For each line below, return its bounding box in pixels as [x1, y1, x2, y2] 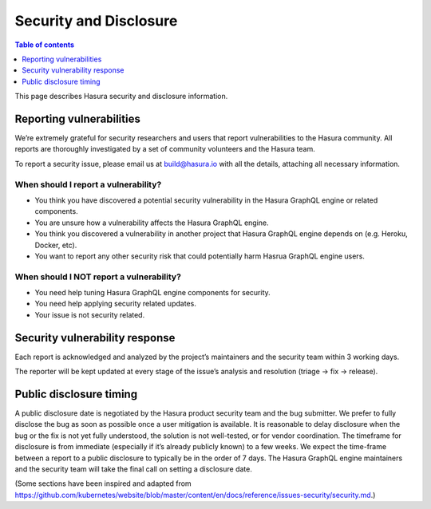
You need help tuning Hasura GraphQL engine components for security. [34, 288, 271, 298]
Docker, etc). [34, 240, 77, 250]
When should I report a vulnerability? [14, 179, 162, 190]
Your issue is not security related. [34, 310, 145, 319]
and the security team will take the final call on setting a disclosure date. [14, 464, 253, 474]
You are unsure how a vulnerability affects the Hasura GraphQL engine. [34, 218, 269, 227]
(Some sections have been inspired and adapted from [14, 479, 192, 488]
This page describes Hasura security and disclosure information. [14, 92, 228, 101]
